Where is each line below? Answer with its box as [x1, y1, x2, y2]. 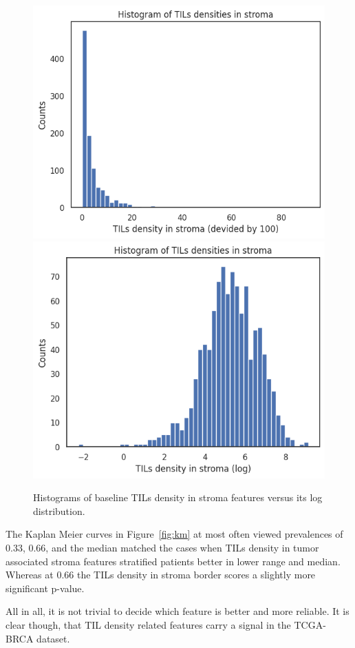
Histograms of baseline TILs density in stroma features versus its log [33, 490, 323, 505]
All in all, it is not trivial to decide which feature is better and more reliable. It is [6, 604, 349, 618]
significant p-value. [6, 580, 85, 595]
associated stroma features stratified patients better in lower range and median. [6, 554, 341, 568]
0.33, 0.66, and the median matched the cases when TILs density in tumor [6, 540, 319, 555]
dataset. [36, 631, 70, 645]
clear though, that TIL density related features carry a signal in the [6, 618, 291, 631]
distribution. [33, 503, 85, 518]
